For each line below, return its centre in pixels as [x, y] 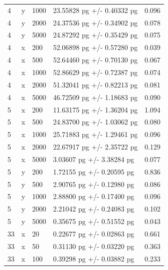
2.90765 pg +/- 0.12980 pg [93, 184]
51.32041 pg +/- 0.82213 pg [95, 84]
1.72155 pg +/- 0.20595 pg [93, 171]
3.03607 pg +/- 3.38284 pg [93, 159]
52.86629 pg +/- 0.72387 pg [95, 72]
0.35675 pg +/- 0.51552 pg [93, 221]
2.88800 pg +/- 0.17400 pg [93, 196]
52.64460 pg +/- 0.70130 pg [95, 60]
